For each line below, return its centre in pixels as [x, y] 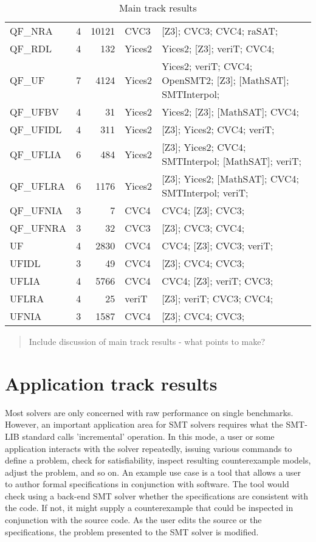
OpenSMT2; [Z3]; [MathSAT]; [225, 80]
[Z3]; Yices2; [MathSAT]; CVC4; [230, 179]
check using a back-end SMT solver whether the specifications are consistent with [157, 495]
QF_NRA [31, 31]
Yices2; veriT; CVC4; [207, 66]
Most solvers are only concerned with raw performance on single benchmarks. [149, 412]
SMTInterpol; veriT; [205, 193]
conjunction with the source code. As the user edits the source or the [133, 520]
